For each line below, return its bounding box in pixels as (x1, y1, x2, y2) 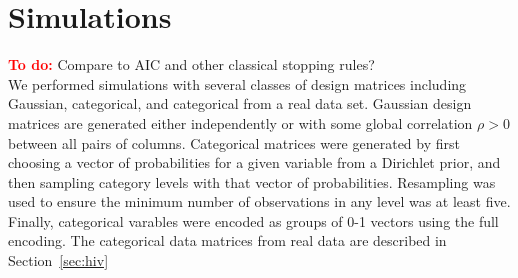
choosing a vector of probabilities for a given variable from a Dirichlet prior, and (8, 152, 501, 173)
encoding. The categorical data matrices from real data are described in (8, 230, 447, 251)
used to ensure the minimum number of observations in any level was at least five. (8, 191, 511, 212)
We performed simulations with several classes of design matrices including (8, 73, 467, 94)
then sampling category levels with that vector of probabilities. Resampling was (8, 171, 496, 192)
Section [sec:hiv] (8, 250, 109, 271)
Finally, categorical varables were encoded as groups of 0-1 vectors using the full (8, 210, 499, 231)
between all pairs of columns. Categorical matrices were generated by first (8, 132, 460, 153)
